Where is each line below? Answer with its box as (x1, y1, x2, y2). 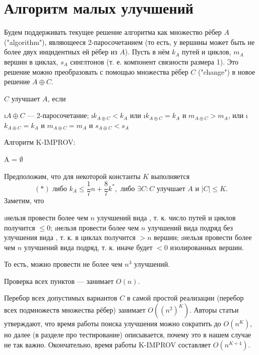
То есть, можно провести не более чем (4, 259, 122, 269)
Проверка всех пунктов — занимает (4, 275, 114, 286)
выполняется (151, 170, 190, 181)
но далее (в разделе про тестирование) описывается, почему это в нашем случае (4, 329, 251, 340)
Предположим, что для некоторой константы (4, 170, 141, 181)
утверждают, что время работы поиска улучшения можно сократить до (4, 318, 221, 329)
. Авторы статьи (189, 305, 239, 315)
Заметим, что (4, 195, 44, 206)
